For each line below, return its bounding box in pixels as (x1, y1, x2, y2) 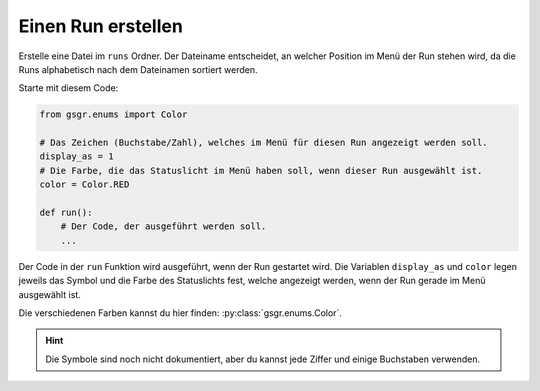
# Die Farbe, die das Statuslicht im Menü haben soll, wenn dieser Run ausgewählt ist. (39, 165, 483, 176)
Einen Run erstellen (18, 15, 184, 37)
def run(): (39, 207, 93, 219)
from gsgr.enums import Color (39, 109, 188, 120)
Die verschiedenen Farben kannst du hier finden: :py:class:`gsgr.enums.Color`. (18, 306, 342, 319)
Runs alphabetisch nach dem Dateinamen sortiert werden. (18, 63, 259, 75)
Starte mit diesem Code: (18, 82, 119, 94)
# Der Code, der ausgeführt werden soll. (60, 221, 267, 232)
